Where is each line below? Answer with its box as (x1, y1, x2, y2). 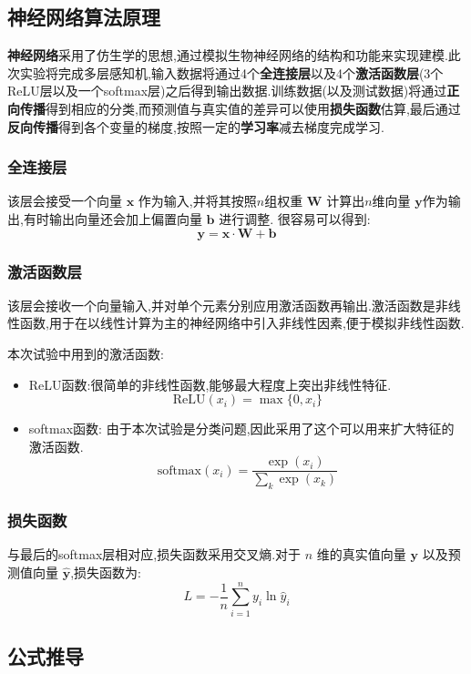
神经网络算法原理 (7, 3, 160, 31)
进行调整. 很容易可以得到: (219, 209, 371, 228)
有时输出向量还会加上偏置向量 (23, 209, 202, 228)
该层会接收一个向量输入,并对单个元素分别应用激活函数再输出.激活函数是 (7, 295, 435, 314)
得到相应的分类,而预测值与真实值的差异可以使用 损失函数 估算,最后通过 (46, 98, 461, 117)
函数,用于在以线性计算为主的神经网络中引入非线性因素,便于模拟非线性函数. (19, 313, 465, 332)
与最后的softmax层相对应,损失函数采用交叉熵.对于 (7, 545, 302, 564)
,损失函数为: (70, 563, 141, 582)
